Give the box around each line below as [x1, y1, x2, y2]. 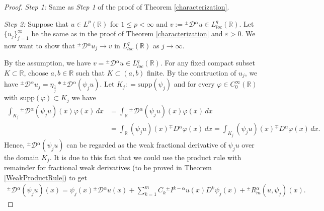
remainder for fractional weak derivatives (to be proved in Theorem [4, 162, 212, 173]
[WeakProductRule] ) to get [4, 172, 87, 182]
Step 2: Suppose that [4, 18, 68, 29]
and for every [174, 79, 215, 89]
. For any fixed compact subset [160, 57, 256, 68]
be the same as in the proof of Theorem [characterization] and [31, 28, 223, 39]
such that [75, 67, 105, 78]
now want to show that [4, 40, 75, 50]
